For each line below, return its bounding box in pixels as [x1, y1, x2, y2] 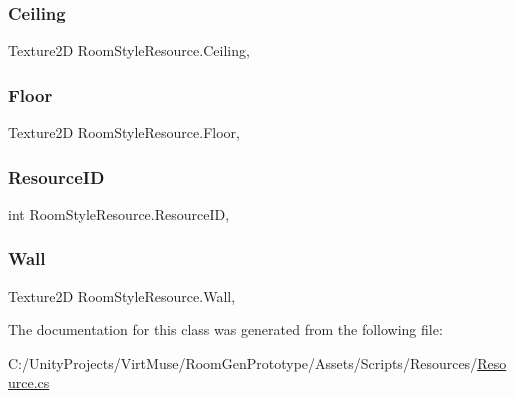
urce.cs [8, 372, 50, 393]
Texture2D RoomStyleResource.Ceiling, [8, 40, 250, 61]
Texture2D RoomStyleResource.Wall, [8, 285, 236, 306]
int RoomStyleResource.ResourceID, [8, 203, 230, 224]
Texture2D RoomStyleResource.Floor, [8, 122, 240, 143]
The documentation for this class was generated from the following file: [8, 319, 443, 340]
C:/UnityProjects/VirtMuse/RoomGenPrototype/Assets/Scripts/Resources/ [8, 352, 478, 373]
